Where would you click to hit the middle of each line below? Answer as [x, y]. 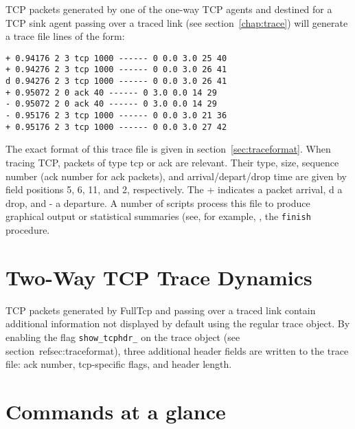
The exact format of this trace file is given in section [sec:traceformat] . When [168, 149]
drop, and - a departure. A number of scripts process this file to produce [158, 202]
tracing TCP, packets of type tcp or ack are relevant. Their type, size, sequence [172, 162]
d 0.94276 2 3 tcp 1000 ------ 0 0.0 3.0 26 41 [116, 81]
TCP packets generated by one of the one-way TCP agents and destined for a [169, 9]
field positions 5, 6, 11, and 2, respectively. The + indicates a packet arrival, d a [174, 189]
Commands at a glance [116, 411]
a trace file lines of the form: [65, 36]
